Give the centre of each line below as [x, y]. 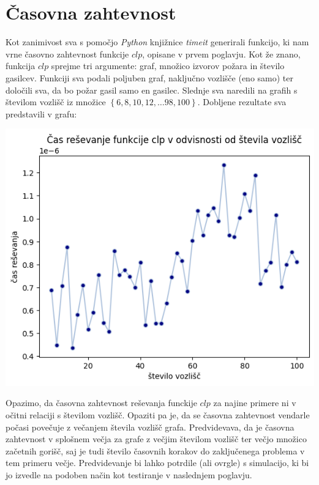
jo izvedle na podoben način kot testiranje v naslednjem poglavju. [129, 474]
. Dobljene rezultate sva [242, 102]
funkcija [21, 66]
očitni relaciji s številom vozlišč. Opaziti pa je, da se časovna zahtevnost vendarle [158, 414]
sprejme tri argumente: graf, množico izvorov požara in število [168, 66]
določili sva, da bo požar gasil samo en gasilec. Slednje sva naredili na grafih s [152, 90]
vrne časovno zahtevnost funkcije [67, 54]
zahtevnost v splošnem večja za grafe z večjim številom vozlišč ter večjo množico [156, 439]
